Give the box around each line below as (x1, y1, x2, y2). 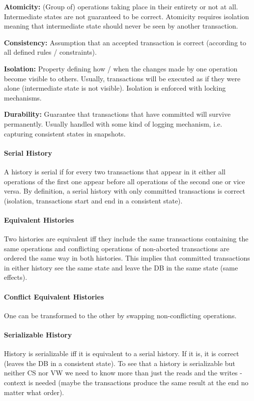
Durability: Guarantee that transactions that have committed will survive (4, 109, 231, 119)
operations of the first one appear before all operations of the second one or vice (4, 176, 245, 186)
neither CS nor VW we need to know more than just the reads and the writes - (4, 368, 242, 378)
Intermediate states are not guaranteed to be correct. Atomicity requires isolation (4, 11, 249, 21)
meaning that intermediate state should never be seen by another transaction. (4, 21, 238, 31)
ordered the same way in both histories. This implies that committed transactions (4, 253, 250, 263)
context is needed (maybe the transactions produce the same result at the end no (4, 377, 249, 388)
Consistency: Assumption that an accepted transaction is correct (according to (4, 37, 247, 47)
